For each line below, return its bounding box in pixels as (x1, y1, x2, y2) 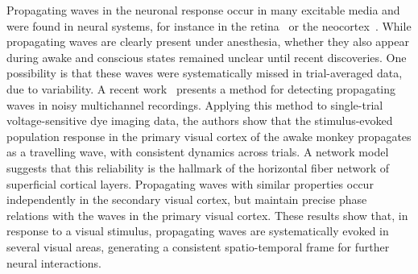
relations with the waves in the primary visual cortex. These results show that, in (6, 206, 408, 223)
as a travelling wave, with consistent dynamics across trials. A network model (6, 143, 389, 160)
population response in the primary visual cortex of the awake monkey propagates (6, 127, 412, 144)
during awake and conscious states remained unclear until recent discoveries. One (6, 48, 407, 65)
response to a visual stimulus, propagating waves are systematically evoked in (6, 222, 389, 239)
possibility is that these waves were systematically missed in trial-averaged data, (6, 64, 403, 81)
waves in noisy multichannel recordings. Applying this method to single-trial (6, 96, 383, 113)
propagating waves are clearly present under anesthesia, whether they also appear (6, 33, 409, 50)
